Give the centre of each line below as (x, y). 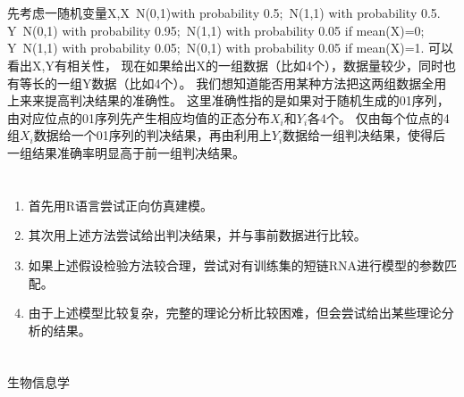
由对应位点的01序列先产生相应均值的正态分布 (139, 117)
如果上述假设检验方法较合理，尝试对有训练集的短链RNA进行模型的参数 (236, 265)
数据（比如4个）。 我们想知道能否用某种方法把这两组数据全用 (269, 83)
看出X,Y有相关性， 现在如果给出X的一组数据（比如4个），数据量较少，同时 (226, 65)
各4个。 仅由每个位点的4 (379, 117)
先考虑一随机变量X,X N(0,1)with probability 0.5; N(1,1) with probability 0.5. (224, 13)
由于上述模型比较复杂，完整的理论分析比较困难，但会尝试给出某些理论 (235, 313)
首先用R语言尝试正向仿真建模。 (121, 205)
